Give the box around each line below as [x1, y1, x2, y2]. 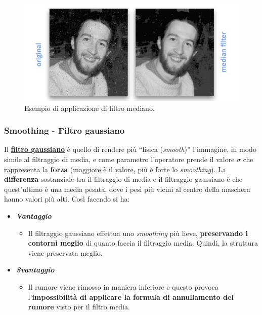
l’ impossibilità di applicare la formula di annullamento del [28, 291, 234, 302]
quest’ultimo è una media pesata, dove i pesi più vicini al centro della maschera [4, 183, 250, 194]
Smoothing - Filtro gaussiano [4, 124, 125, 137]
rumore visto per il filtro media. [28, 301, 130, 312]
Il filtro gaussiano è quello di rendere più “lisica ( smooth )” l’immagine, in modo [4, 144, 256, 154]
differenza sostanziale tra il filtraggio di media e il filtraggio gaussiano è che [4, 174, 243, 184]
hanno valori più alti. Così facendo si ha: [4, 193, 130, 204]
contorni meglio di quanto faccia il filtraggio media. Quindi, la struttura [28, 238, 258, 248]
